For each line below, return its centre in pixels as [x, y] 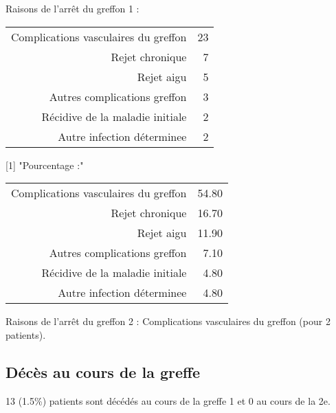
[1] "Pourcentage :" [45, 165]
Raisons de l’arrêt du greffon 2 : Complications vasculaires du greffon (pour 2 [168, 321]
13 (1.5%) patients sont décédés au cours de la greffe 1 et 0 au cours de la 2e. [168, 400]
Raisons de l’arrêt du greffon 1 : [72, 8]
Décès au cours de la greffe [103, 371]
